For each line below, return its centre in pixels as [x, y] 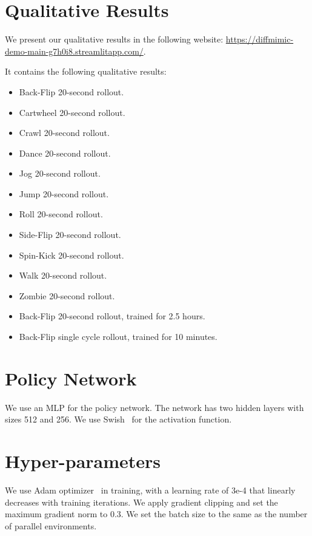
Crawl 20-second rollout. [64, 133]
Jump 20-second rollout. [64, 193]
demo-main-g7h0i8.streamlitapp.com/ [74, 51]
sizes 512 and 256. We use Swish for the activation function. [118, 419]
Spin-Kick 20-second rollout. [71, 255]
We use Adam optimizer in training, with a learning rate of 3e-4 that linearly [150, 490]
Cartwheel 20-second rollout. [72, 112]
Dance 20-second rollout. [65, 153]
